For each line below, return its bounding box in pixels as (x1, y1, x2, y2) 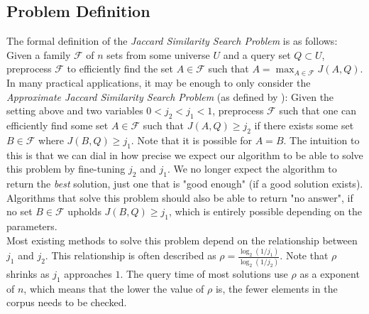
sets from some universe (106, 47, 210, 62)
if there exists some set (254, 117, 354, 132)
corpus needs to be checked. (6, 295, 127, 310)
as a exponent (299, 266, 360, 281)
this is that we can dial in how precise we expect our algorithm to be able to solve (6, 147, 363, 162)
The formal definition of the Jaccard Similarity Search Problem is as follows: (6, 33, 338, 48)
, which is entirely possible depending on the (168, 204, 363, 219)
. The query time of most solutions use (120, 266, 288, 281)
